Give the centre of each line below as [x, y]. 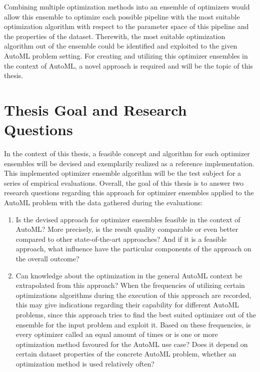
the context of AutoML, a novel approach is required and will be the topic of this [128, 65]
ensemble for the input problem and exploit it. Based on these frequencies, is [133, 324]
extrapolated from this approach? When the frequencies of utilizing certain [130, 285]
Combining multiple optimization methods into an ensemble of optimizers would [127, 7]
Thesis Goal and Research [95, 109]
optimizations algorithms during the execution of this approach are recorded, [133, 295]
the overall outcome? [47, 258]
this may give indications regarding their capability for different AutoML [127, 305]
